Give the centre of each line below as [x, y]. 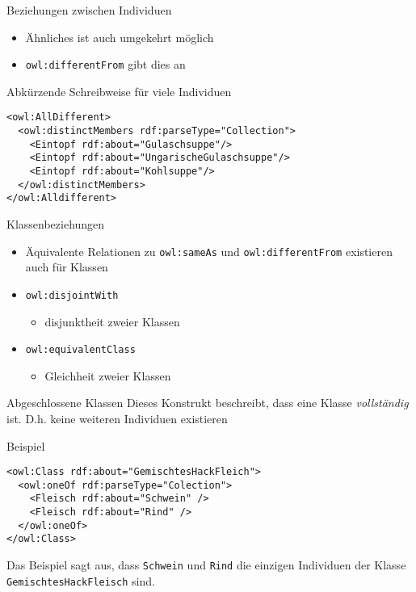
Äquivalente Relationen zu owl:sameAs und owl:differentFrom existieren [209, 251]
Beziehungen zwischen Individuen [89, 10]
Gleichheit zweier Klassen [108, 375]
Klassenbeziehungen [56, 224]
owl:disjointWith [72, 295]
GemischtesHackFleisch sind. [81, 580]
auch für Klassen [67, 267]
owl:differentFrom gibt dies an [105, 64]
